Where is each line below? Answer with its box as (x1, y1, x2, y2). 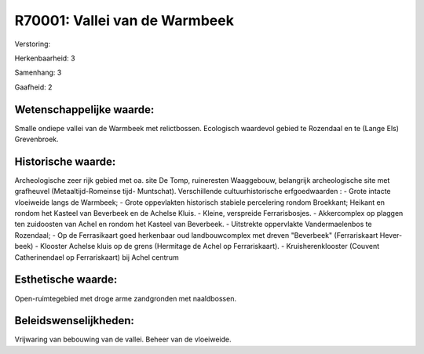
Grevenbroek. (14, 134, 59, 144)
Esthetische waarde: (14, 273, 118, 286)
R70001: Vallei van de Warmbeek (14, 12, 235, 29)
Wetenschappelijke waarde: (14, 103, 155, 116)
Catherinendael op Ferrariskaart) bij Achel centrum (14, 252, 180, 262)
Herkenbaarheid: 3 (14, 53, 75, 63)
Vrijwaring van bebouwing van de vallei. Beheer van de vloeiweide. (14, 334, 232, 345)
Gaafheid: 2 (14, 82, 53, 92)
